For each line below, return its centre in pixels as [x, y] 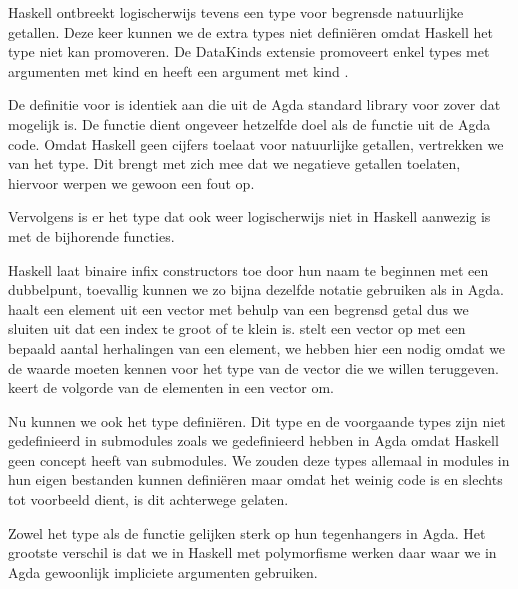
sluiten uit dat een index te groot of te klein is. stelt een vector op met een [237, 328]
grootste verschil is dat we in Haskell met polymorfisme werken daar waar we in [252, 552]
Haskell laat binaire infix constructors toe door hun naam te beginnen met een [248, 269]
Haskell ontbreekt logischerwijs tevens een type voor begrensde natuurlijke [236, 12]
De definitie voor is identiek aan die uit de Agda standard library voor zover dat [254, 104]
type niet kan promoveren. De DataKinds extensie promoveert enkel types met [249, 51]
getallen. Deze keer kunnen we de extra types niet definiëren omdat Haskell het [250, 31]
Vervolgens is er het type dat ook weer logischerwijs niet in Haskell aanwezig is [249, 216]
